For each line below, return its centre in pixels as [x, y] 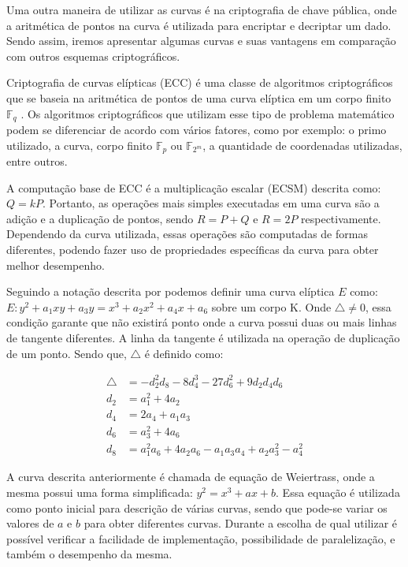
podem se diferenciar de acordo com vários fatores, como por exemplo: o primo [197, 130]
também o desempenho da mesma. [89, 554]
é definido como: [184, 353]
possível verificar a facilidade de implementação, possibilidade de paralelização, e [201, 538]
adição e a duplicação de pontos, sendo [100, 218]
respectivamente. [341, 218]
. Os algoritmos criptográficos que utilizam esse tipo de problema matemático [208, 113]
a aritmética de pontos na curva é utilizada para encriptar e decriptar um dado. [199, 25]
